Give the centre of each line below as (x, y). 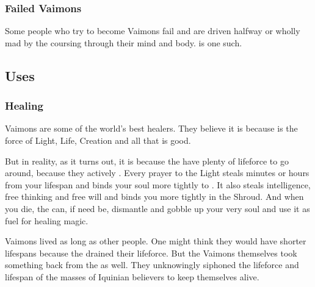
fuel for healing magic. (47, 220)
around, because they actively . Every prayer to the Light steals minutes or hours (157, 173)
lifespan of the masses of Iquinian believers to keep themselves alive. (132, 276)
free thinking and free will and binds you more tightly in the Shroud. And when (154, 197)
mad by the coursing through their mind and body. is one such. (124, 42)
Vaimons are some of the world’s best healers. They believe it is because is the (151, 128)
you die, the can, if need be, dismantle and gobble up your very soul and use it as (157, 208)
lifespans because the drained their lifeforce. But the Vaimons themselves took (151, 253)
